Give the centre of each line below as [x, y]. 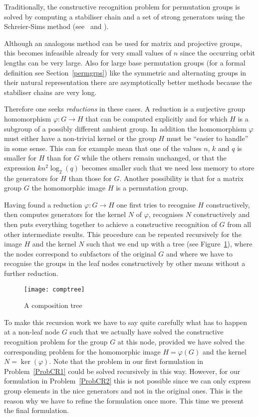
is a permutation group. [152, 188]
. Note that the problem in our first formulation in [126, 361]
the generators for [31, 178]
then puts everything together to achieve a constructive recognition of [111, 224]
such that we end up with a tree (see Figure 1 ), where [169, 244]
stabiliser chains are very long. [50, 92]
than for [59, 158]
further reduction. [31, 273]
